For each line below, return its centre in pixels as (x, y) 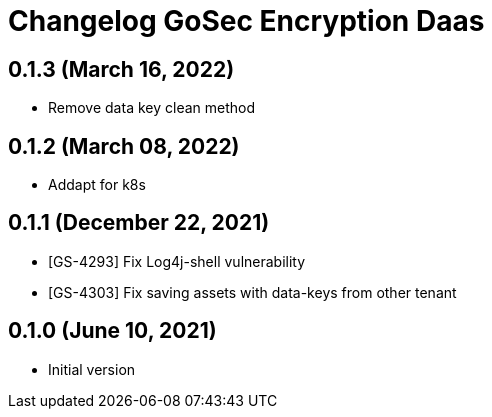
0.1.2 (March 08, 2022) (124, 146)
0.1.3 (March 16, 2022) (121, 69)
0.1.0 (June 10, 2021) (112, 331)
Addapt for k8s (97, 185)
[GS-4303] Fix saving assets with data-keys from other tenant (252, 292)
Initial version (92, 369)
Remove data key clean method (151, 108)
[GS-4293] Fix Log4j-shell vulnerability (177, 261)
